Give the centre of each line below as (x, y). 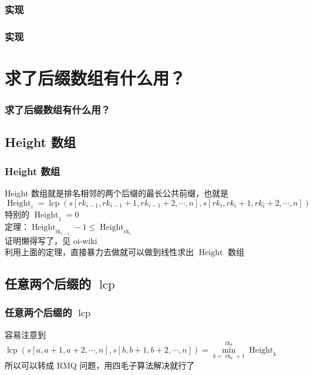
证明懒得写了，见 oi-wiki (51, 240)
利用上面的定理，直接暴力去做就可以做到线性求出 (99, 252)
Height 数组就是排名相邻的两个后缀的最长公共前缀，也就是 (117, 192)
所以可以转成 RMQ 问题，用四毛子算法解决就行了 (100, 365)
